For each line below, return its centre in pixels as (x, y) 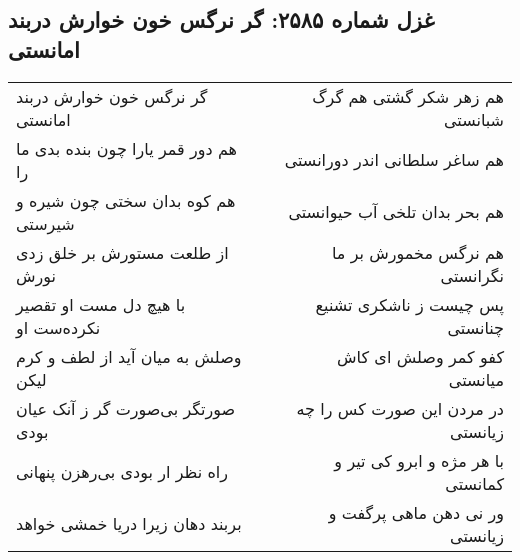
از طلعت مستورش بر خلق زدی (122, 252)
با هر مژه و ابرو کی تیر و (419, 460)
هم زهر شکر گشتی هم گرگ (408, 96)
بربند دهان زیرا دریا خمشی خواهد (129, 524)
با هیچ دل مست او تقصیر (101, 304)
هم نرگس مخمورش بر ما (417, 252)
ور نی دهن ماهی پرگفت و (416, 512)
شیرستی (45, 223)
